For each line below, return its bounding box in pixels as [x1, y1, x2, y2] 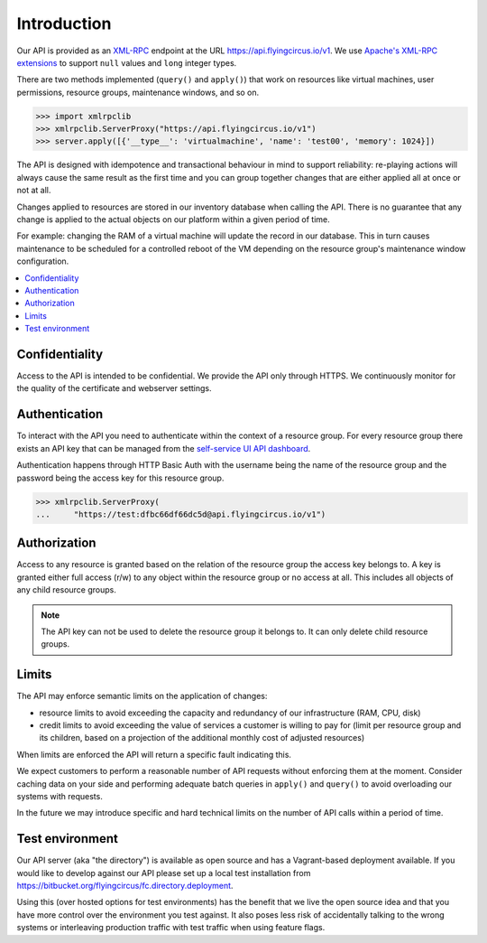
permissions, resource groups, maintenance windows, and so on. [16, 87, 260, 98]
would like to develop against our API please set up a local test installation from [16, 867, 311, 878]
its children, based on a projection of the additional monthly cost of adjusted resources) [39, 733, 365, 743]
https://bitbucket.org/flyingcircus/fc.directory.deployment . [16, 881, 234, 892]
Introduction [16, 14, 112, 33]
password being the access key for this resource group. [16, 472, 225, 483]
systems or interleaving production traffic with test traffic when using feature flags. [16, 922, 326, 933]
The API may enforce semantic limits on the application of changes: [16, 691, 268, 702]
